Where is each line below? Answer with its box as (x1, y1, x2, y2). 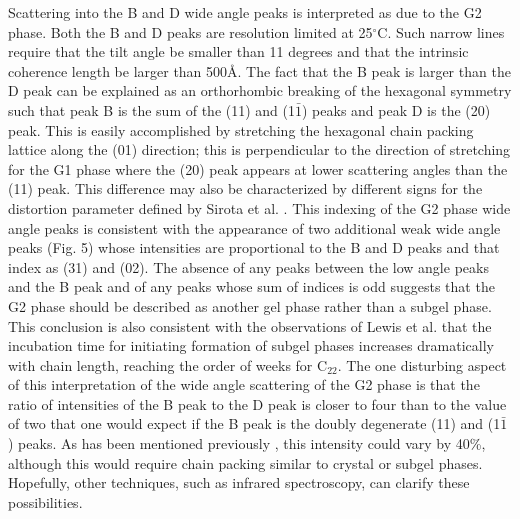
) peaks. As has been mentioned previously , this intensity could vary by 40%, (8, 433, 486, 454)
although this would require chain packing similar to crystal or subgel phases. (8, 452, 483, 473)
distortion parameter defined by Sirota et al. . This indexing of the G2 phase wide (8, 197, 511, 218)
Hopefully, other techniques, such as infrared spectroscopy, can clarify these (8, 472, 470, 493)
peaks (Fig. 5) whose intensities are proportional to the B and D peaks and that (8, 237, 500, 258)
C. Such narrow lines (377, 21, 505, 42)
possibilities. (8, 491, 83, 512)
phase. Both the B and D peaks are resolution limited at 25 (8, 21, 373, 42)
